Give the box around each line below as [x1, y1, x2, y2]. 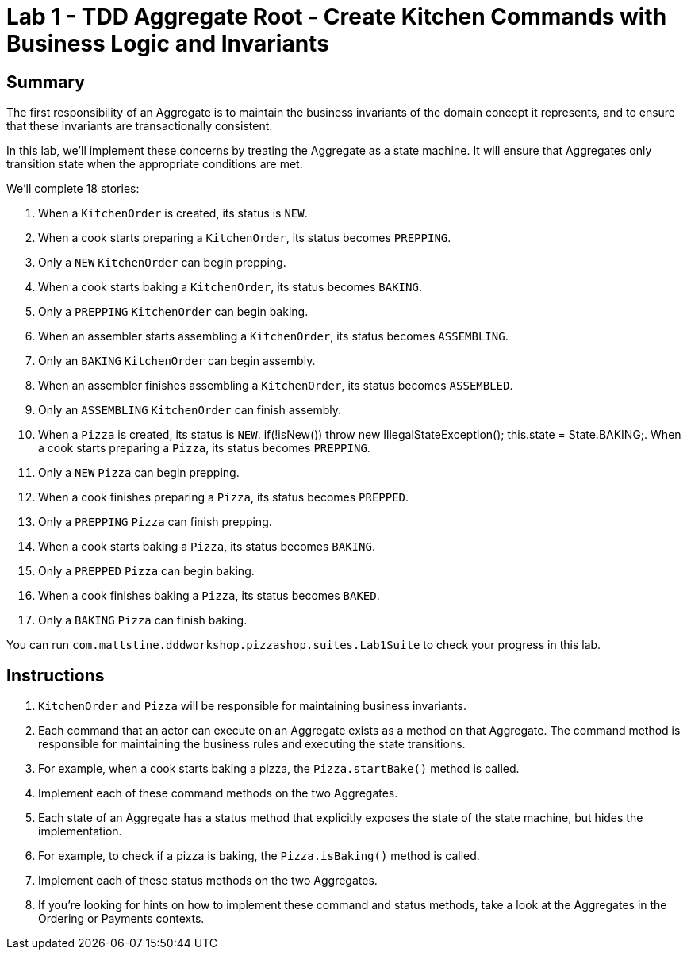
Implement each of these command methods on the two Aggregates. [38, 786, 398, 801]
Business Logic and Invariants [6, 30, 329, 57]
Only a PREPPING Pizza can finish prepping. [38, 515, 272, 529]
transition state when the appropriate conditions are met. [6, 157, 303, 171]
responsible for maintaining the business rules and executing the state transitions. [38, 737, 466, 751]
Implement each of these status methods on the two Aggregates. [38, 873, 378, 888]
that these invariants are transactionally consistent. [6, 119, 273, 133]
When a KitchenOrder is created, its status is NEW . [38, 206, 308, 221]
